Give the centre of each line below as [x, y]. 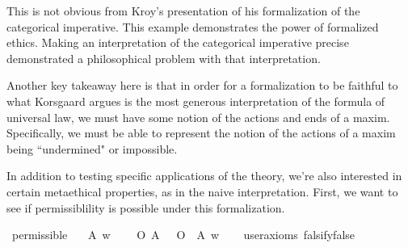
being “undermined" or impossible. [92, 148]
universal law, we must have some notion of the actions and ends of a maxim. [198, 117]
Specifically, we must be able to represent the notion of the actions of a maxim [201, 133]
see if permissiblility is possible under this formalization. [146, 207]
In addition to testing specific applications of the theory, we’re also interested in [204, 176]
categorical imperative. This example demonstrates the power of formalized [193, 26]
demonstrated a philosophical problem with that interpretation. [164, 58]
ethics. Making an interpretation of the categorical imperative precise [178, 42]
